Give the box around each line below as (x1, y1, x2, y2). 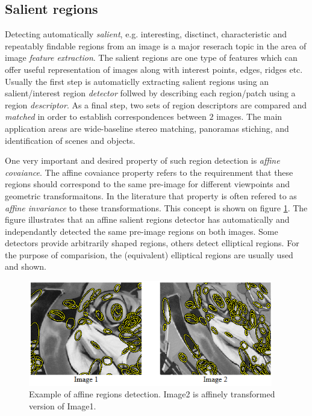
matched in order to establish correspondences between (5, 110, 207, 123)
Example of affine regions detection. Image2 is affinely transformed (29, 388, 275, 400)
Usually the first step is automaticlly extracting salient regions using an (5, 75, 269, 87)
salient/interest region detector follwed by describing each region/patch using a (5, 87, 296, 99)
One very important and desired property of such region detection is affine (5, 154, 280, 167)
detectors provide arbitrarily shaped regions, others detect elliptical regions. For (5, 237, 299, 249)
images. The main (216, 110, 282, 123)
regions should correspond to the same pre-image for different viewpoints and (5, 178, 290, 190)
